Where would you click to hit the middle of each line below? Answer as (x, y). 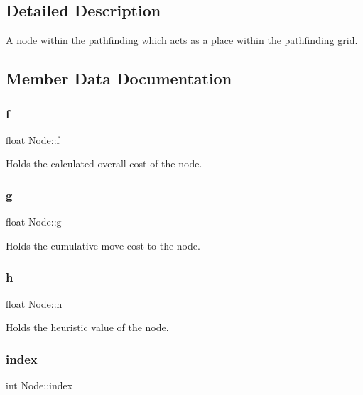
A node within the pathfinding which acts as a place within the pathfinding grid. (182, 40)
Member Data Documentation (119, 78)
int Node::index (39, 385)
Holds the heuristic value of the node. (87, 327)
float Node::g (34, 222)
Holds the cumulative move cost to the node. (103, 245)
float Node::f (33, 139)
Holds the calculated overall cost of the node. (104, 163)
